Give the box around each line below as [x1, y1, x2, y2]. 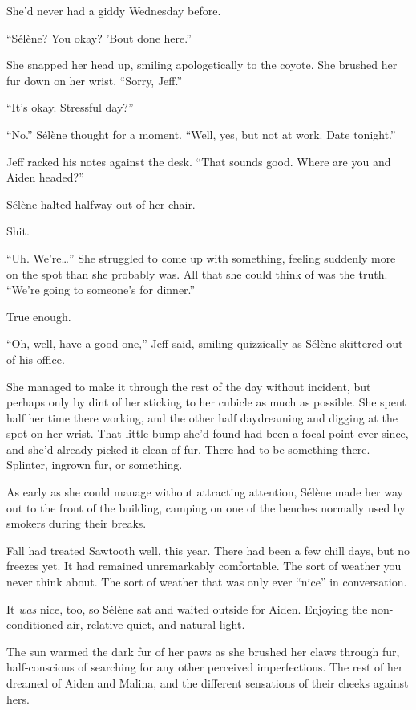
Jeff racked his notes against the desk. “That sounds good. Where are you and [6, 153, 391, 169]
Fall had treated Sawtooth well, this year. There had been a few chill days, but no [6, 541, 410, 558]
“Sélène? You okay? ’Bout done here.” [6, 29, 192, 46]
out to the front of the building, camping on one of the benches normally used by [6, 499, 406, 516]
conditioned [6, 616, 63, 633]
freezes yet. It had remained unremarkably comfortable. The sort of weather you [6, 557, 402, 574]
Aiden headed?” [6, 169, 84, 186]
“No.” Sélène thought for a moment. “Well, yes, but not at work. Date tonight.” [6, 125, 396, 142]
